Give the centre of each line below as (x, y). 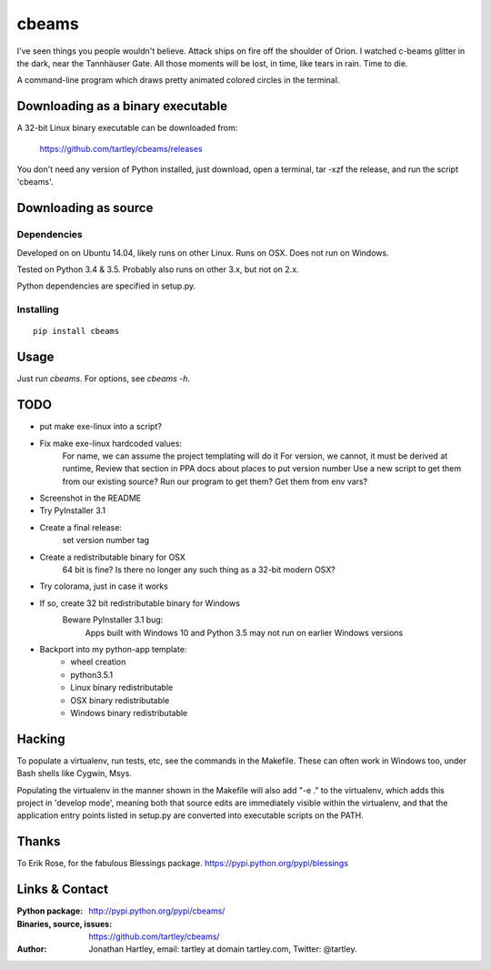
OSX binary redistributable (120, 700)
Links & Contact (63, 889)
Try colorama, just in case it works (104, 586)
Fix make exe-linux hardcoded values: (110, 443)
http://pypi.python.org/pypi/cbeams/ (157, 911)
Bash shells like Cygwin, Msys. (74, 773)
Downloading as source (85, 208)
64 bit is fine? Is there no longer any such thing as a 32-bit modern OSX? (199, 570)
